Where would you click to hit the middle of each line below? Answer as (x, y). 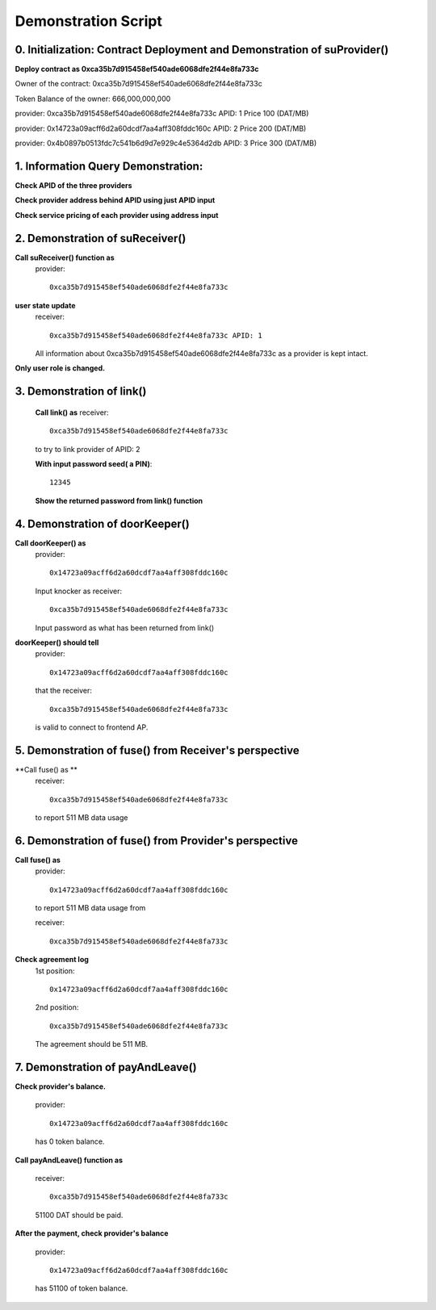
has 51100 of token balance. (82, 1288)
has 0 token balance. (70, 1141)
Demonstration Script (89, 21)
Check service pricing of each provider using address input (117, 215)
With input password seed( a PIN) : (94, 463)
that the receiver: (64, 691)
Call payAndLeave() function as (69, 1160)
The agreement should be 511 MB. (92, 1044)
